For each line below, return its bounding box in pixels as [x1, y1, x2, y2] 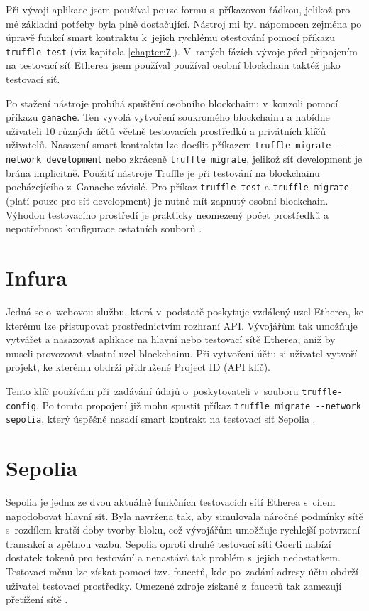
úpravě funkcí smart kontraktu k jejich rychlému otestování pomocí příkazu [6, 30, 335, 45]
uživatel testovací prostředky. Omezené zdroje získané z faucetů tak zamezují [6, 578, 342, 593]
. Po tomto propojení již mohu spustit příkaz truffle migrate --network [35, 397, 361, 412]
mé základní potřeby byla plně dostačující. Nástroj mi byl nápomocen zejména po [6, 16, 362, 31]
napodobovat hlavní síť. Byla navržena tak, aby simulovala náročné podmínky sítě [6, 508, 363, 523]
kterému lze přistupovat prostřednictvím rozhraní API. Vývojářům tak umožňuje [6, 318, 358, 332]
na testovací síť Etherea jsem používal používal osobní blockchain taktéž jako [6, 58, 341, 72]
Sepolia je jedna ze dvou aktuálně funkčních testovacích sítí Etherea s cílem [6, 494, 336, 509]
